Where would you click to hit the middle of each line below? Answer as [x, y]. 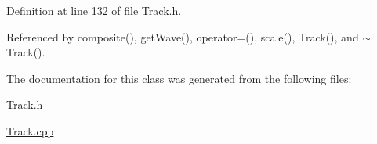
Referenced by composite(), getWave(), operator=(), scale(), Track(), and [183, 36]
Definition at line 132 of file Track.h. [94, 10]
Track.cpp [30, 130]
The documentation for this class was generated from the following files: [179, 78]
